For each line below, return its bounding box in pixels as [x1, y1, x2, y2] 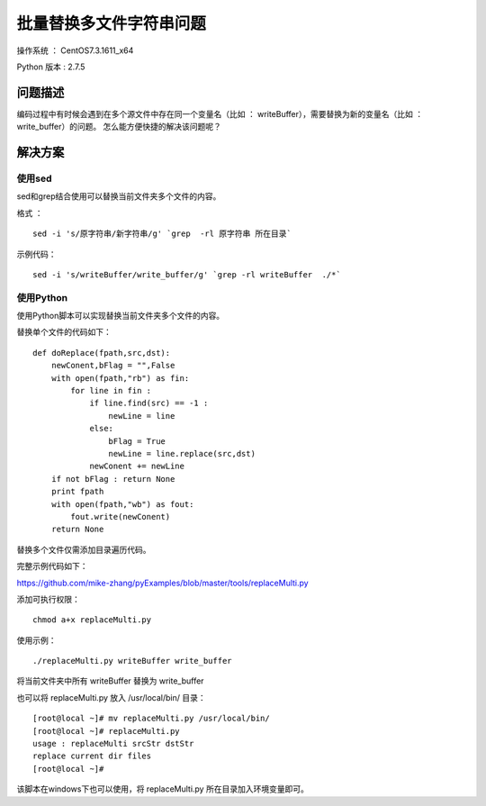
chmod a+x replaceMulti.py [32, 615, 152, 625]
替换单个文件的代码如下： [16, 327, 112, 338]
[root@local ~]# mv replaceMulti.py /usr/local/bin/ [32, 713, 270, 724]
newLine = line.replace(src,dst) [108, 448, 256, 458]
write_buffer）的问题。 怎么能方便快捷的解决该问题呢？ [16, 122, 222, 132]
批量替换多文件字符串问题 [16, 14, 207, 33]
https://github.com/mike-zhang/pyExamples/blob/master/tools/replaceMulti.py [16, 577, 310, 588]
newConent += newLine [89, 461, 184, 472]
